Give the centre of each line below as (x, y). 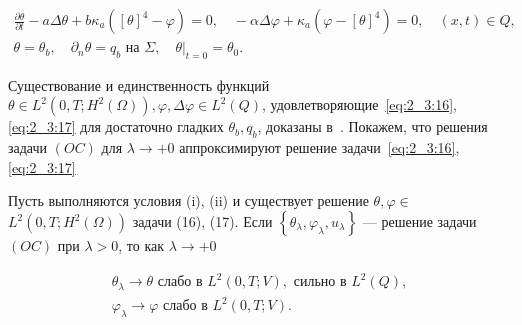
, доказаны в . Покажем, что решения (372, 126)
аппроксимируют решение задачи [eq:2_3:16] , (319, 147)
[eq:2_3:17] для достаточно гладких (116, 126)
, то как (141, 245)
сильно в (320, 282)
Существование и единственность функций (139, 84)
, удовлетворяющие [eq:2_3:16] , (359, 104)
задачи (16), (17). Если (202, 221)
